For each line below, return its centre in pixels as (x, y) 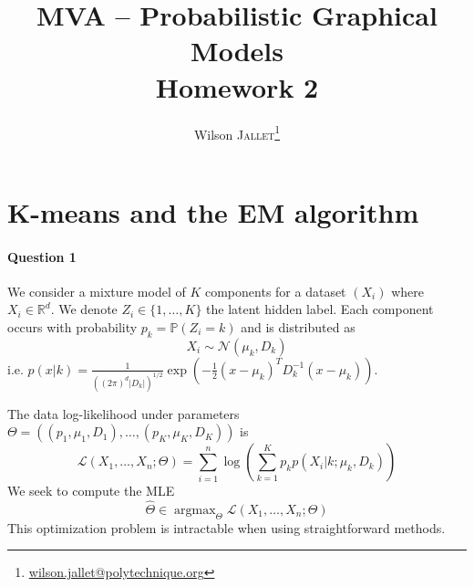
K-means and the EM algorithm (213, 211)
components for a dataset (275, 291)
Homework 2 (237, 86)
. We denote (84, 309)
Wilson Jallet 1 (237, 132)
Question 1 (42, 256)
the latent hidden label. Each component (320, 309)
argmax (195, 510)
